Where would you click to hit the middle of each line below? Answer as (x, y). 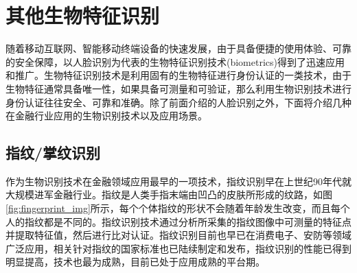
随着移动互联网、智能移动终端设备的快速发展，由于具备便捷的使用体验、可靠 (178, 48)
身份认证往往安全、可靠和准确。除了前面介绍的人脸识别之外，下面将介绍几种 (178, 102)
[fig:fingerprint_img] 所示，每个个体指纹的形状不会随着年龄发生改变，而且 (168, 208)
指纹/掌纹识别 (53, 153)
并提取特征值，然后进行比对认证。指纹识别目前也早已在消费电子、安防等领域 (178, 235)
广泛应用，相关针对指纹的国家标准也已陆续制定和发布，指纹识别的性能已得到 (178, 248)
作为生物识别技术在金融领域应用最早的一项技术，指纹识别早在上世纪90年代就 (178, 181)
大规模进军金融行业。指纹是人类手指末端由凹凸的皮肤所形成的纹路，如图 (169, 194)
